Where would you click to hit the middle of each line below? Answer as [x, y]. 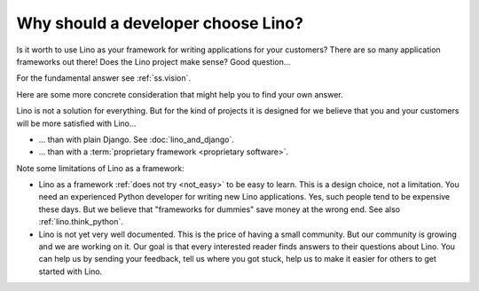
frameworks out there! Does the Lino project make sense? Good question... [153, 61]
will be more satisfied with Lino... [76, 123]
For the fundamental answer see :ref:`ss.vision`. [103, 78]
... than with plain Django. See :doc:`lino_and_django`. [136, 139]
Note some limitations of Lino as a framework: [101, 168]
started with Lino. [71, 271]
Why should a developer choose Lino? [160, 23]
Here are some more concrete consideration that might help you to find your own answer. [180, 94]
